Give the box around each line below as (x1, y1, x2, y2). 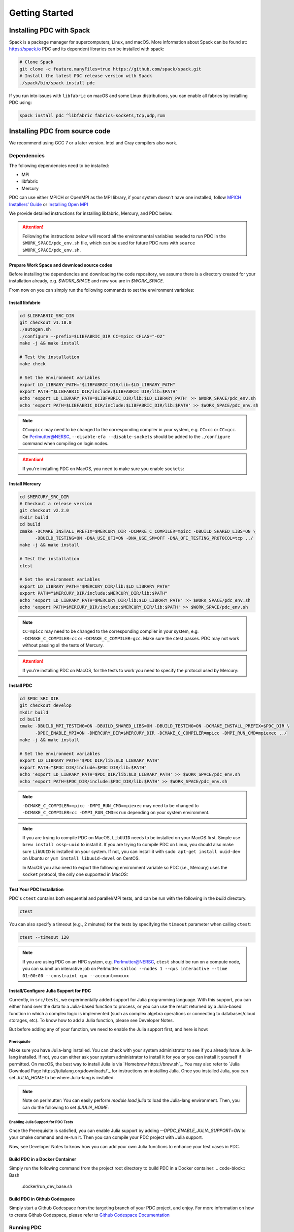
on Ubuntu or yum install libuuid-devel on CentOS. (22, 856, 140, 861)
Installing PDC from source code (9, 127, 111, 136)
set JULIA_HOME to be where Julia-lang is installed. (9, 1075, 115, 1081)
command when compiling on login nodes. (22, 440, 109, 446)
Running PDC (9, 1224, 42, 1231)
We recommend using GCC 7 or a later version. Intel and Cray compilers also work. (9, 140, 177, 146)
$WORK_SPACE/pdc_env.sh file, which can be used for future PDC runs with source (22, 240, 196, 246)
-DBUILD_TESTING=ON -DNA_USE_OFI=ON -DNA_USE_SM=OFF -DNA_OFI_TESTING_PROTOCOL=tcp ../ (35, 535, 254, 541)
